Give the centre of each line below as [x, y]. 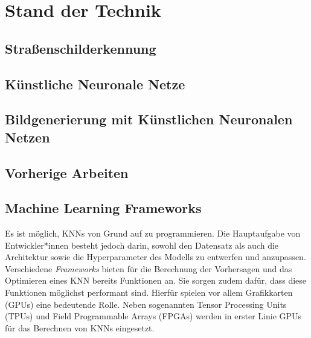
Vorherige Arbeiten [67, 172]
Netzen [27, 137]
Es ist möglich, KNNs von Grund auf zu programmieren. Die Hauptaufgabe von [153, 233]
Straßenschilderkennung [81, 48]
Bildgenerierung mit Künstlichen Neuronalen [149, 119]
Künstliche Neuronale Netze [95, 84]
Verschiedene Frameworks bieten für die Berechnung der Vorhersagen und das [149, 268]
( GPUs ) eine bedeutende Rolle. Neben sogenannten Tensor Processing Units [146, 304]
